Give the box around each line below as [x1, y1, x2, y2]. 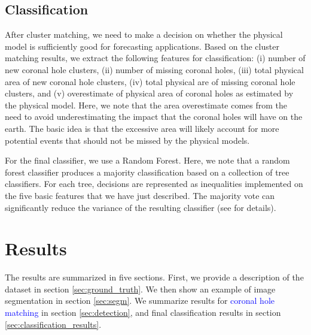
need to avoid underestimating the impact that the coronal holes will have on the [5, 110, 303, 123]
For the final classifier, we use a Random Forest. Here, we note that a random [5, 154, 290, 167]
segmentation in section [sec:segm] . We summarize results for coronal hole [5, 294, 275, 307]
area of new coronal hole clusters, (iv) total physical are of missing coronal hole [5, 75, 295, 87]
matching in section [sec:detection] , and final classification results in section [5, 306, 281, 319]
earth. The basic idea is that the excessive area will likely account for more [5, 122, 279, 134]
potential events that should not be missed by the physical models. [5, 134, 250, 146]
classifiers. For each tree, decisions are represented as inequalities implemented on [5, 177, 303, 190]
